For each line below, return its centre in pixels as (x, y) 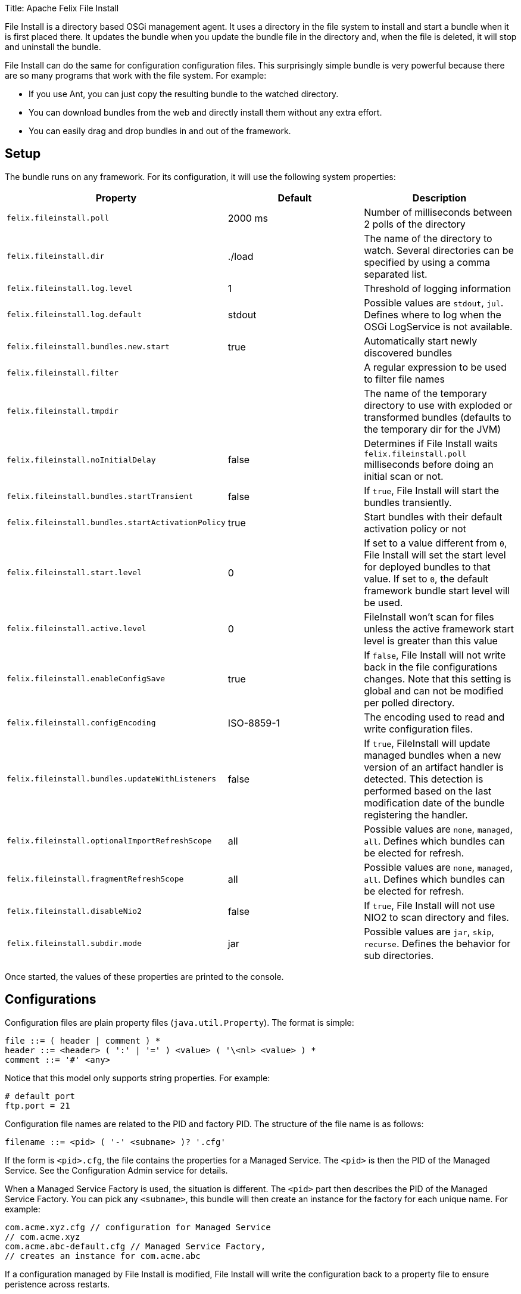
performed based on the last (428, 791)
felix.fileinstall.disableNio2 (74, 911)
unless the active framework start (439, 629)
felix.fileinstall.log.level (70, 288)
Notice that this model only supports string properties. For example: (138, 1078)
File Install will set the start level (435, 555)
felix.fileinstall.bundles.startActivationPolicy (116, 523)
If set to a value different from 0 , (436, 543)
